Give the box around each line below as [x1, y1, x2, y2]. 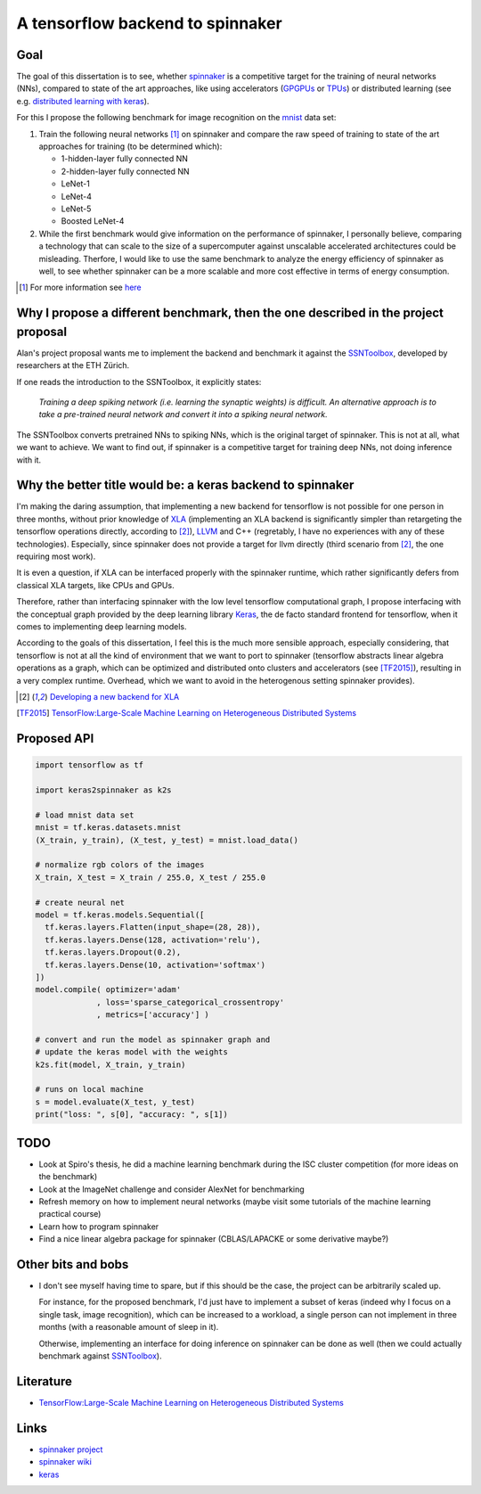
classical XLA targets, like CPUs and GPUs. [16, 579, 175, 590]
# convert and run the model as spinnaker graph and [35, 1034, 271, 1045]
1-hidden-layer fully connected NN [61, 153, 189, 164]
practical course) [38, 1209, 102, 1219]
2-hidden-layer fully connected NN [61, 166, 191, 176]
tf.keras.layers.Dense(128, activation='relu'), [45, 934, 262, 945]
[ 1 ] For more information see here [19, 282, 142, 293]
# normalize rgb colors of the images [35, 860, 205, 870]
